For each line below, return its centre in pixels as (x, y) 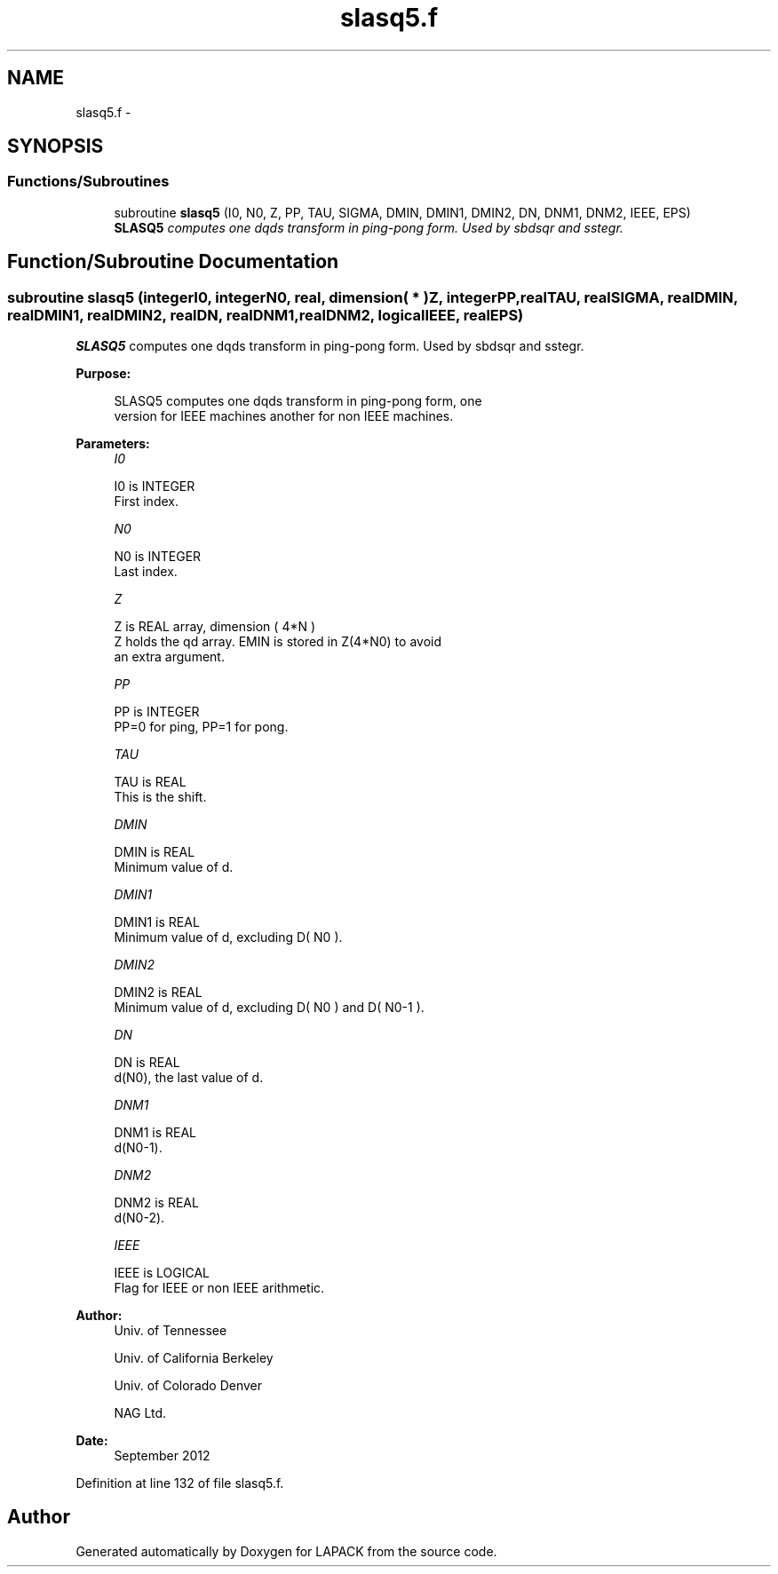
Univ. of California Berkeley (194, 1358)
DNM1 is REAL (155, 1133)
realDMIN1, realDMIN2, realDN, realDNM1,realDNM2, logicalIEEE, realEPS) (266, 315)
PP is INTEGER (157, 712)
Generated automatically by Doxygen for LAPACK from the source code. (286, 1551)
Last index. (146, 572)
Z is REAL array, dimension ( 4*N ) (215, 627)
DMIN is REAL (155, 852)
